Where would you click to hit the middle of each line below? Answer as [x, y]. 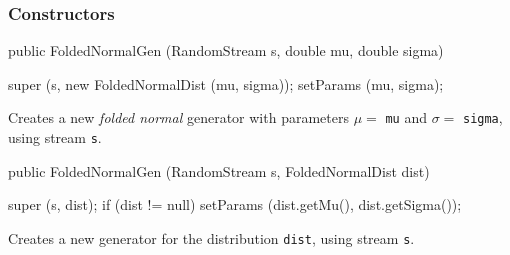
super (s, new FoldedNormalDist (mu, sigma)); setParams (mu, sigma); [226, 83]
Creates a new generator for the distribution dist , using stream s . [211, 237]
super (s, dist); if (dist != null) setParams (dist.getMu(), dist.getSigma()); [235, 204]
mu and [406, 117]
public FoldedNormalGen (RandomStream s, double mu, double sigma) [226, 50]
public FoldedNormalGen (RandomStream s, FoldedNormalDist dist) [219, 170]
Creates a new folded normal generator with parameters [178, 117]
